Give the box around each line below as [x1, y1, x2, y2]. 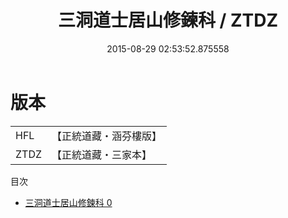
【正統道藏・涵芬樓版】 [51, 129, 163, 143]
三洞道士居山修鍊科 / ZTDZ [57, 9, 279, 32]
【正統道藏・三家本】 [51, 147, 153, 161]
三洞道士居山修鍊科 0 [24, 196, 113, 208]
